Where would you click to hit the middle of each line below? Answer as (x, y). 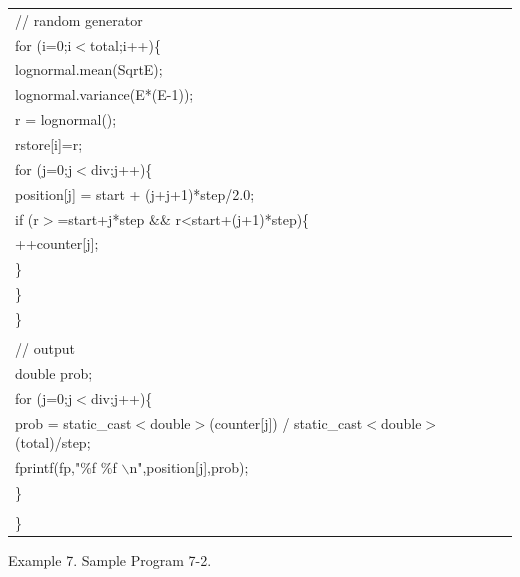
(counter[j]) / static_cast (286, 422)
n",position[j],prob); (189, 466)
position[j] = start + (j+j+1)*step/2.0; (135, 193)
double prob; (54, 372)
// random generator (79, 19)
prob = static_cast (73, 422)
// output (45, 347)
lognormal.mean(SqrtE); (89, 69)
